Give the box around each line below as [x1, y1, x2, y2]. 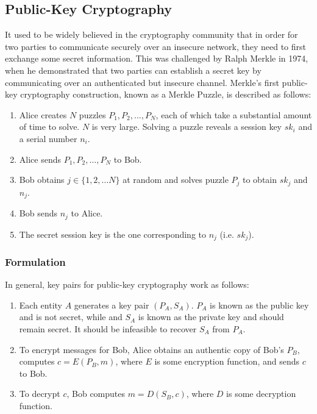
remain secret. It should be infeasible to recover [19, 322, 197, 335]
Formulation [5, 254, 66, 269]
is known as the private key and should [138, 310, 284, 323]
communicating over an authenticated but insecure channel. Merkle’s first [5, 76, 279, 88]
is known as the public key [210, 298, 309, 311]
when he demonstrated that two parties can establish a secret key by [5, 63, 262, 76]
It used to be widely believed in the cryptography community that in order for [5, 28, 298, 41]
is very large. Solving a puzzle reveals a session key [91, 120, 282, 133]
